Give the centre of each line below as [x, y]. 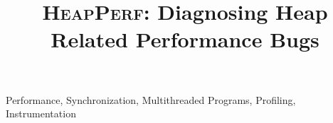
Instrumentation [41, 113]
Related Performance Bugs [185, 39]
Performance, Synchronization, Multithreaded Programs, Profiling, [151, 99]
